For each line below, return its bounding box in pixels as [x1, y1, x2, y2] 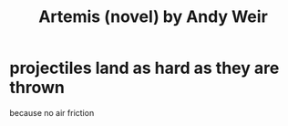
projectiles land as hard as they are [9, 58, 280, 79]
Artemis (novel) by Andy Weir [37, 6, 269, 27]
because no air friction [9, 107, 95, 118]
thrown [9, 78, 66, 98]
